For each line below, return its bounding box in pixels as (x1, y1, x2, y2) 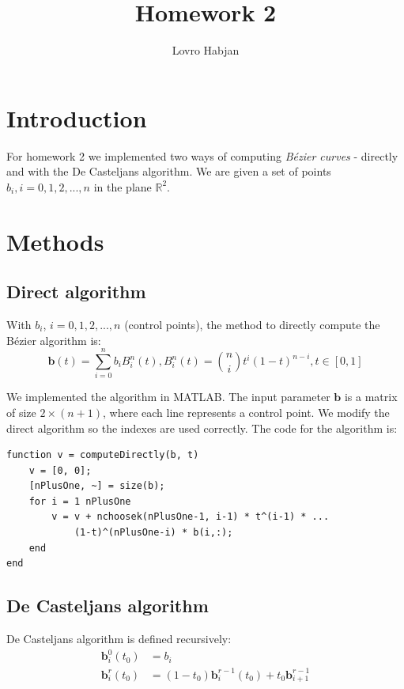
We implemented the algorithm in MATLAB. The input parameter (6, 388, 330, 405)
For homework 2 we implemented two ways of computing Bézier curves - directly (6, 147, 398, 164)
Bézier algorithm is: (6, 331, 101, 348)
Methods (6, 225, 104, 257)
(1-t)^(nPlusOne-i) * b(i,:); (74, 527, 233, 539)
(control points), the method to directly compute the (124, 316, 380, 333)
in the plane (93, 178, 152, 195)
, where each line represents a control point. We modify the (103, 403, 390, 420)
